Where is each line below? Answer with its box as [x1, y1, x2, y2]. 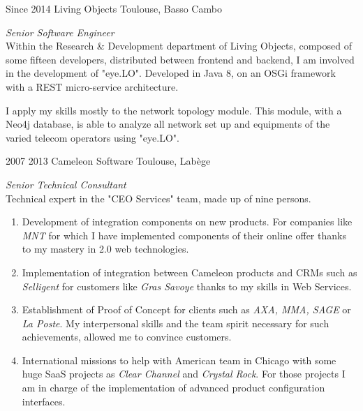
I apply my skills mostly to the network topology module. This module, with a [6, 103, 342, 117]
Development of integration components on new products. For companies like [22, 214, 353, 229]
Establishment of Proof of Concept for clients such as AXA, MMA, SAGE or [22, 302, 351, 317]
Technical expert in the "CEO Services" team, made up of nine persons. [6, 190, 311, 205]
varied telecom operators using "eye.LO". [6, 130, 179, 144]
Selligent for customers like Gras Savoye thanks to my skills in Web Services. [22, 278, 352, 293]
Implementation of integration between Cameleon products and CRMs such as [22, 264, 357, 279]
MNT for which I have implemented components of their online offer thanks [22, 227, 346, 242]
